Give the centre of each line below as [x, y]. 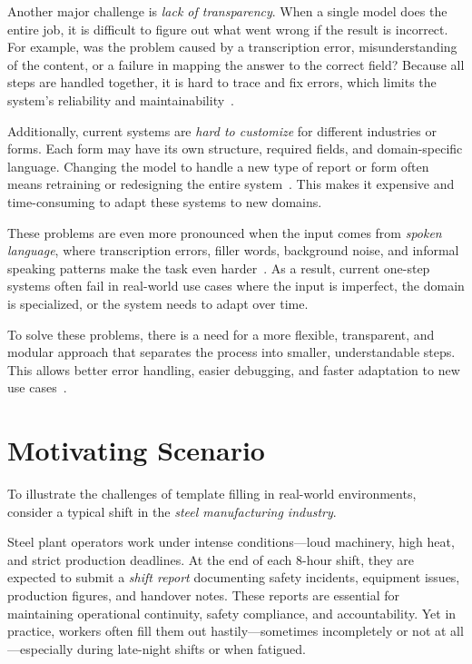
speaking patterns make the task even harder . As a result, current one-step [219, 268]
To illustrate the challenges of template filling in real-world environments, [212, 493]
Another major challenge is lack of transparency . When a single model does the [227, 11]
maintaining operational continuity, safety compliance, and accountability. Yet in [232, 613]
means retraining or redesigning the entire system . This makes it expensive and [231, 184]
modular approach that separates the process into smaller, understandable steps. [231, 352]
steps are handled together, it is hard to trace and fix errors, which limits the [222, 82]
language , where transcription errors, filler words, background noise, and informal [233, 250]
